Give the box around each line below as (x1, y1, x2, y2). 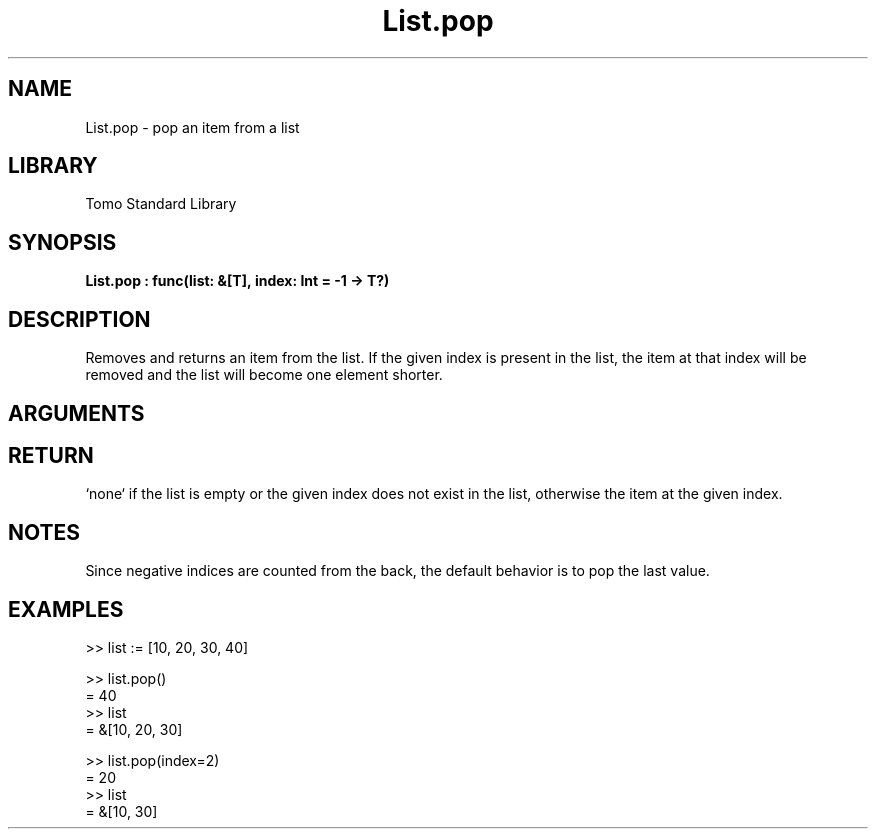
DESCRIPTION (8, 306, 151, 332)
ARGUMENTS (8, 400, 145, 426)
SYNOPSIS (8, 229, 117, 255)
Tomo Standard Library (85, 195, 237, 213)
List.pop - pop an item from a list (85, 118, 300, 136)
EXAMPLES (8, 596, 124, 622)
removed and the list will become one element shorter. (85, 366, 443, 384)
